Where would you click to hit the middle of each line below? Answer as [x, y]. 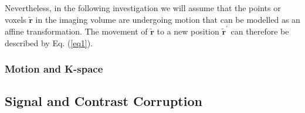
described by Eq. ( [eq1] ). [49, 42]
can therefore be [260, 31]
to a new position [188, 31]
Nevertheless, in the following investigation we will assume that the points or [143, 8]
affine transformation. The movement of [76, 31]
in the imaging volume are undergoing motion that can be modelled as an [168, 19]
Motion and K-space [54, 69]
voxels [16, 19]
